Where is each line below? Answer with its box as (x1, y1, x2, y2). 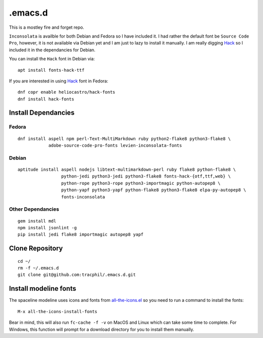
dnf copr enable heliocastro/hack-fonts (18, 89, 115, 95)
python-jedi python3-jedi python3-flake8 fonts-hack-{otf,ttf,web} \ (61, 174, 231, 179)
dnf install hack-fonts (18, 96, 75, 102)
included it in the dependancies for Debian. (9, 47, 96, 53)
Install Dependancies (9, 109, 75, 117)
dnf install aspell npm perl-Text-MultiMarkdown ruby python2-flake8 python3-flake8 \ (18, 136, 231, 141)
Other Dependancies (9, 206, 59, 213)
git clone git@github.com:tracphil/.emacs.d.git (18, 272, 136, 278)
